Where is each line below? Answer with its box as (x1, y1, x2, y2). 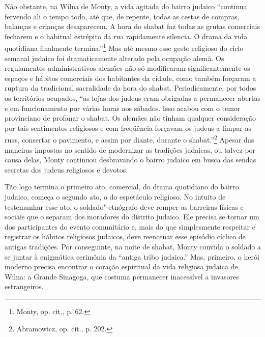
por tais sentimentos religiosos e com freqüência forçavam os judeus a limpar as (5, 122, 251, 133)
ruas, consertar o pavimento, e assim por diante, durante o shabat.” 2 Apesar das (5, 133, 254, 145)
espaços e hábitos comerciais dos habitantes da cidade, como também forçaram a (5, 72, 256, 83)
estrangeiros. (5, 281, 44, 292)
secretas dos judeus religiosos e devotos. (5, 164, 128, 175)
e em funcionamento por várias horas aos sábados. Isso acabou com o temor (5, 102, 241, 113)
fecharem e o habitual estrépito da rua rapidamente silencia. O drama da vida (5, 31, 248, 41)
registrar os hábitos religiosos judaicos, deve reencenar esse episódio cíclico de (5, 231, 246, 242)
